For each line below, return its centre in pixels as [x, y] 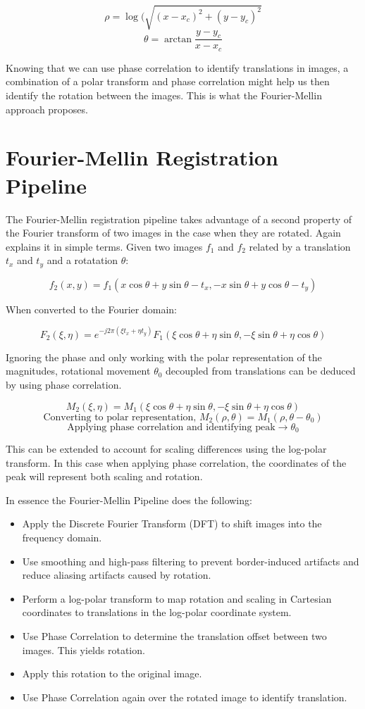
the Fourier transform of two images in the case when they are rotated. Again [173, 233]
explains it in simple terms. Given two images [104, 246]
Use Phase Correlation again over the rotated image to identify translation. [185, 697]
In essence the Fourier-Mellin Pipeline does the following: [129, 500]
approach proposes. [47, 109]
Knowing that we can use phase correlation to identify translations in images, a [177, 67]
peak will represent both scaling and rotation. [104, 476]
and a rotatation [82, 260]
